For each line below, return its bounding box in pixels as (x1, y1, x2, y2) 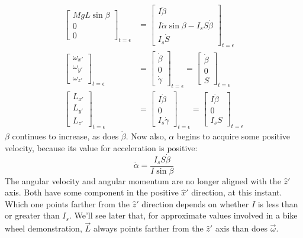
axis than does (215, 222, 267, 234)
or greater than (5, 209, 60, 221)
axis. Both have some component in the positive (5, 186, 179, 198)
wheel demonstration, (5, 222, 82, 234)
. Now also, (125, 130, 166, 142)
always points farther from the (93, 222, 204, 234)
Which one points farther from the (5, 197, 130, 210)
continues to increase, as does (12, 130, 119, 142)
